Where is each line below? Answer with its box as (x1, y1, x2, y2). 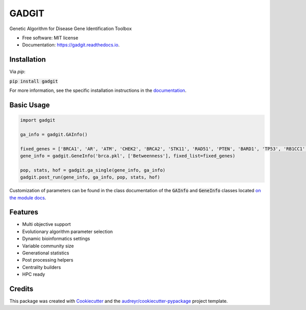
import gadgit (20, 117, 56, 123)
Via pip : (9, 69, 25, 75)
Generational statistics (22, 250, 69, 256)
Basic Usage (9, 100, 50, 109)
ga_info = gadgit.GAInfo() (20, 132, 88, 137)
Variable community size (22, 243, 74, 249)
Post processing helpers (22, 257, 73, 263)
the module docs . (9, 194, 46, 201)
